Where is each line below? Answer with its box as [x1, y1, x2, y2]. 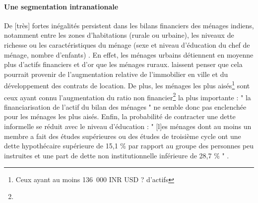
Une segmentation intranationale [4, 1, 119, 11]
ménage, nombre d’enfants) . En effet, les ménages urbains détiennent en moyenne [4, 49, 254, 60]
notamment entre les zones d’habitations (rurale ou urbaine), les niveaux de [4, 30, 234, 40]
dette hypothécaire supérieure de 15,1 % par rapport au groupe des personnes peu [4, 140, 254, 151]
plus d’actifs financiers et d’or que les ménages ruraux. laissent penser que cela [4, 59, 243, 69]
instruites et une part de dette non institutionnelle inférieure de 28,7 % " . [4, 150, 229, 160]
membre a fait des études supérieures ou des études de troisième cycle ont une [4, 131, 241, 141]
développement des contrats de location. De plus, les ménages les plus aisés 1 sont [4, 79, 250, 91]
